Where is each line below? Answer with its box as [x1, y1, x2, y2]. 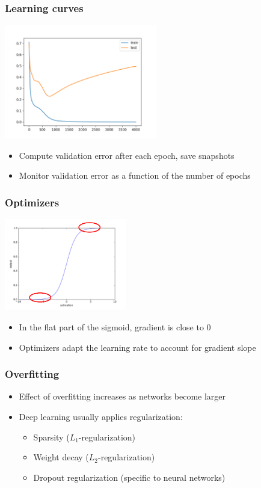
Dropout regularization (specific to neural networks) [33, 471, 226, 483]
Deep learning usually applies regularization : [19, 410, 183, 422]
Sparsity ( [33, 430, 70, 443]
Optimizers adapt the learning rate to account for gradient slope [19, 341, 256, 353]
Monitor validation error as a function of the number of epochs [19, 169, 251, 182]
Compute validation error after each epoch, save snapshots [19, 149, 235, 161]
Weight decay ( [33, 451, 89, 463]
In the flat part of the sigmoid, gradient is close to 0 [19, 320, 211, 333]
